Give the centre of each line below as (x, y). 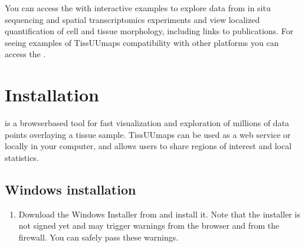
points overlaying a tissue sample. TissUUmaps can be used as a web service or (148, 134)
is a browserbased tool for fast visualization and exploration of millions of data (147, 123)
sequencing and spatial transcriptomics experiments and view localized (132, 19)
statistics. (22, 157)
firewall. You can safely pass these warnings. (99, 237)
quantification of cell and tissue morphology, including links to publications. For (149, 31)
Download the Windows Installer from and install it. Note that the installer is (159, 214)
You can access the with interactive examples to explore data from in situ (138, 8)
